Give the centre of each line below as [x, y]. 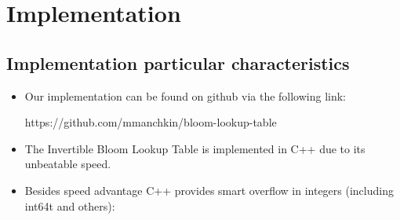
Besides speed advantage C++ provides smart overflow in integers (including [209, 190]
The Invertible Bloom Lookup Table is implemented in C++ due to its [195, 148]
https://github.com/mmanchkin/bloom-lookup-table [151, 122]
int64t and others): [70, 205]
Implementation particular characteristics [178, 62]
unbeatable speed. [68, 164]
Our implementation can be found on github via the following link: [185, 95]
